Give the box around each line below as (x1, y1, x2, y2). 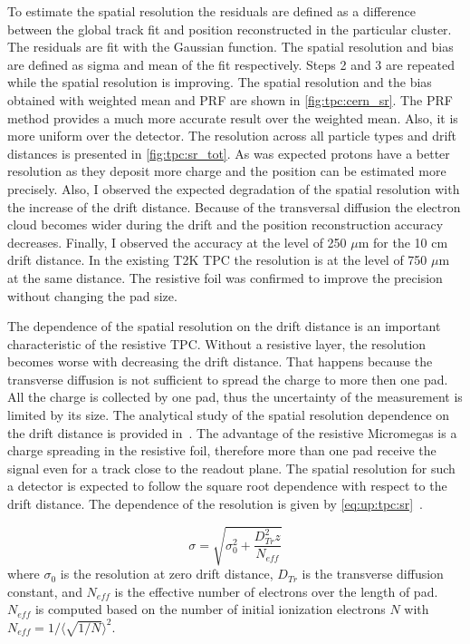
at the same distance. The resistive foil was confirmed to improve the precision (7, 268, 443, 287)
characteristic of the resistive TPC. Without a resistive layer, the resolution (7, 334, 427, 353)
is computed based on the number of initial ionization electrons (34, 600, 386, 619)
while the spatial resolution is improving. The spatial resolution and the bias (7, 73, 432, 92)
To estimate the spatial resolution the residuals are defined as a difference (7, 2, 416, 20)
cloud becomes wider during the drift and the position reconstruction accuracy (7, 215, 444, 234)
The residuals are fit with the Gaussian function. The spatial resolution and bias (7, 37, 454, 56)
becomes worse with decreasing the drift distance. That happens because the (7, 352, 433, 371)
